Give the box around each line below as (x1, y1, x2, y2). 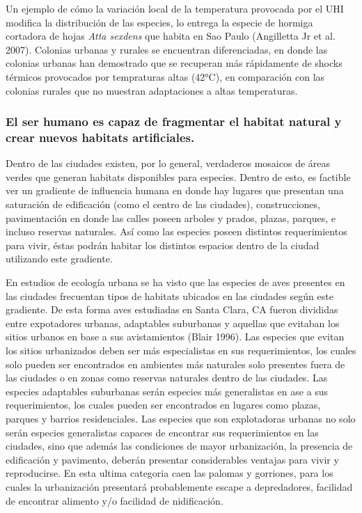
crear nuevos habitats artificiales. (6, 129, 195, 145)
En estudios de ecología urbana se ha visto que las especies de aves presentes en (6, 275, 345, 290)
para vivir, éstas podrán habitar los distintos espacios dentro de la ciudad (6, 237, 320, 252)
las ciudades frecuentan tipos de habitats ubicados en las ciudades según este (6, 288, 333, 303)
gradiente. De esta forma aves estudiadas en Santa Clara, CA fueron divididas (6, 302, 338, 317)
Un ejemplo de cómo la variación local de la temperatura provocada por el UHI (6, 1, 344, 15)
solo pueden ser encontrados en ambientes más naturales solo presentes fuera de (6, 356, 345, 371)
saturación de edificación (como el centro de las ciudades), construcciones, (6, 197, 320, 212)
